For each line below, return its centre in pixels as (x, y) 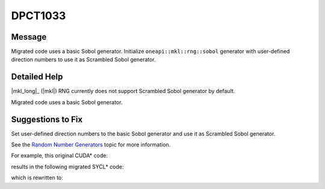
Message (29, 37)
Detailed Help (37, 77)
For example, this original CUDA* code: (60, 155)
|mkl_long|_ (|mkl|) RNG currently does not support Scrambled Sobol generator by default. (123, 91)
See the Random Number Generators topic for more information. (91, 145)
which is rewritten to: (37, 178)
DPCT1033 (39, 16)
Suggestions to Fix (47, 119)
